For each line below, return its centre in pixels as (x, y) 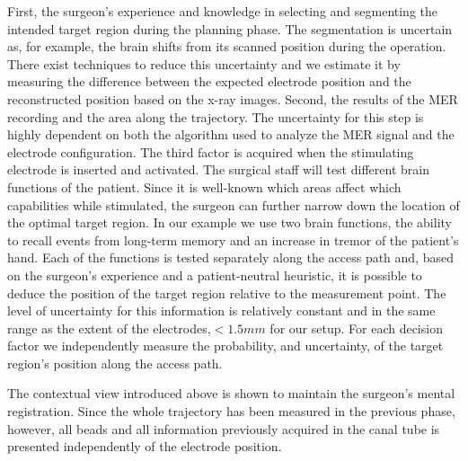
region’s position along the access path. (115, 363)
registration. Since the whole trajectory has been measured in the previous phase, (231, 411)
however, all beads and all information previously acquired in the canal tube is (224, 428)
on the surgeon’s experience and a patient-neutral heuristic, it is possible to (215, 275)
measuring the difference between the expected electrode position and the (209, 81)
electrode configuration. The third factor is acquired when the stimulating (211, 151)
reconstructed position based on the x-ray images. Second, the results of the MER (233, 98)
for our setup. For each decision (356, 328)
